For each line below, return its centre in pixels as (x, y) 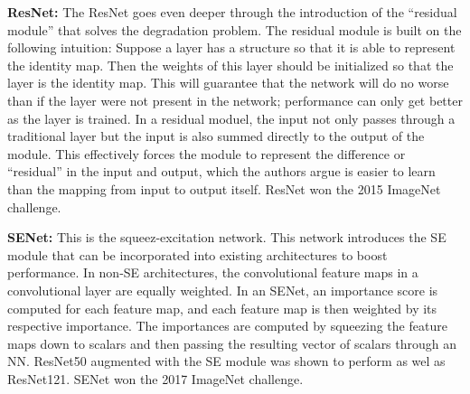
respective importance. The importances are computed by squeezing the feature (227, 326)
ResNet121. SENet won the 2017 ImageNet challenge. (155, 378)
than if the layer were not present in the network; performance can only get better (235, 100)
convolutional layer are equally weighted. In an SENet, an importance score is (223, 290)
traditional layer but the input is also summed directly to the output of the (216, 136)
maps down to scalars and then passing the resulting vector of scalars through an (232, 343)
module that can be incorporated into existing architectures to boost (197, 254)
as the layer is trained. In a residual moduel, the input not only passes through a (231, 118)
